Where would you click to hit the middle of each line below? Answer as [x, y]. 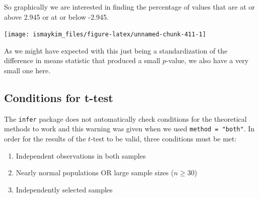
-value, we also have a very [207, 60]
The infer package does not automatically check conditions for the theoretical [125, 118]
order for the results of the [45, 139]
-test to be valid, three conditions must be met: [164, 139]
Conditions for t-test [59, 98]
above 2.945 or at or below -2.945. [56, 16]
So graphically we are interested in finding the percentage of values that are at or [129, 7]
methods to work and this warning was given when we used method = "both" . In [129, 129]
